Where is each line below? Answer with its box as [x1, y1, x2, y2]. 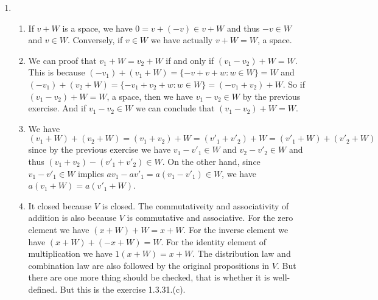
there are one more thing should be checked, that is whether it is [28, 271, 270, 284]
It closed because [28, 199, 92, 212]
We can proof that [28, 54, 97, 66]
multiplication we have [28, 247, 113, 260]
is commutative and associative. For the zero [127, 211, 293, 224]
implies [78, 167, 104, 180]
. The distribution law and [192, 247, 291, 260]
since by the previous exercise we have [28, 143, 171, 156]
